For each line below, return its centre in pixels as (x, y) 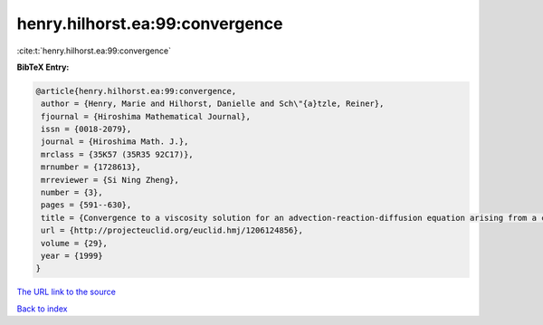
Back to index (42, 309)
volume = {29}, (75, 243)
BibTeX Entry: (43, 67)
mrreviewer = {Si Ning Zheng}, (110, 180)
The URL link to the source (67, 292)
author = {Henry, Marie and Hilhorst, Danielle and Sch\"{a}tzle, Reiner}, (213, 104)
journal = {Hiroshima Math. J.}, (115, 142)
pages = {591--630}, (86, 205)
